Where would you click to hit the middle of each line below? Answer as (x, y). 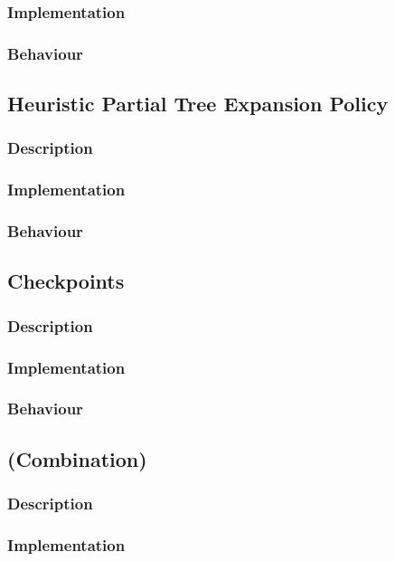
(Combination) (77, 458)
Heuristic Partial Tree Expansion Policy (198, 104)
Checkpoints (66, 281)
